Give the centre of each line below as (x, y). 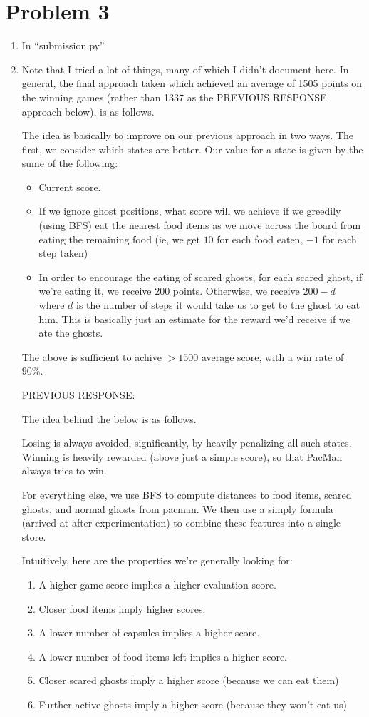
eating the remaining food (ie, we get (119, 239)
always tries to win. (64, 471)
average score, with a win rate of (272, 356)
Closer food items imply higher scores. (122, 608)
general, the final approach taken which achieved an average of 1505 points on (192, 83)
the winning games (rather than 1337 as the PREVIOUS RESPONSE (174, 97)
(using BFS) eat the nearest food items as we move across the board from (200, 225)
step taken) (63, 253)
